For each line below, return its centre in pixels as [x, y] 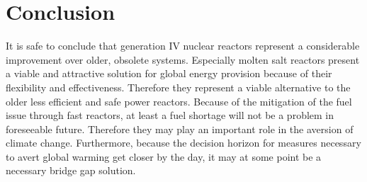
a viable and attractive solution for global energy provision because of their [169, 73]
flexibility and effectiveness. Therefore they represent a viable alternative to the [178, 87]
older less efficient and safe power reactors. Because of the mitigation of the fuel [179, 101]
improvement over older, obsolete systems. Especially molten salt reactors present [183, 59]
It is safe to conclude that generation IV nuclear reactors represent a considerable [183, 46]
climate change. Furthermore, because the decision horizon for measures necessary [183, 143]
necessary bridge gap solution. [71, 170]
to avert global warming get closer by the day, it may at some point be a [164, 156]
